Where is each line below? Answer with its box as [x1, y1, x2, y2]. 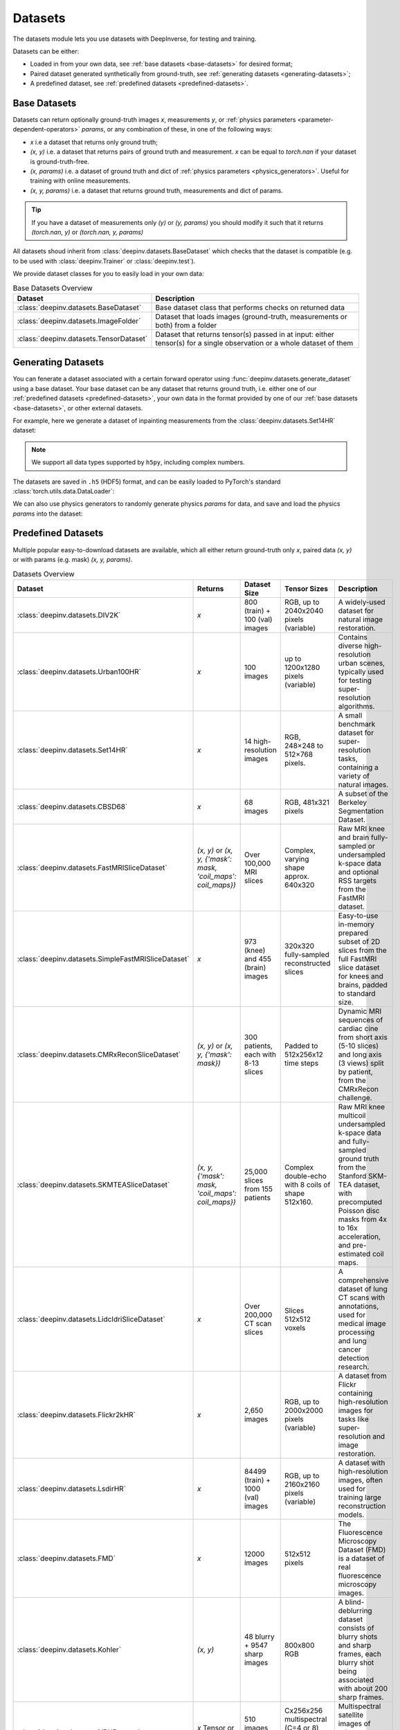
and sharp [338, 1640, 372, 1650]
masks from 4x [338, 1214, 388, 1224]
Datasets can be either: [12, 47, 80, 55]
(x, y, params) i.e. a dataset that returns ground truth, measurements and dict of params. [30, 186, 284, 194]
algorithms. [338, 701, 375, 711]
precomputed [338, 1197, 383, 1207]
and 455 [244, 954, 272, 963]
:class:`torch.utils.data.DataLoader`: [12, 486, 115, 495]
